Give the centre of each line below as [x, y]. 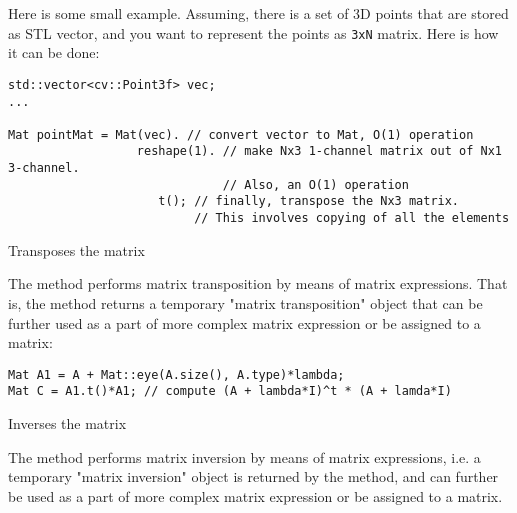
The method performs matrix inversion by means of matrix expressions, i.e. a [244, 456]
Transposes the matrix [76, 249]
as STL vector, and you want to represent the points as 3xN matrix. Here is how [253, 32]
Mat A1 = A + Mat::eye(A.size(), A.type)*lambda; [176, 374]
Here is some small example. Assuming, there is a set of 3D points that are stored [258, 13]
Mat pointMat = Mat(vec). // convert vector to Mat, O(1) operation [241, 134]
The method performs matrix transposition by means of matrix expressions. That [258, 283]
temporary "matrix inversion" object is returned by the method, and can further [253, 476]
